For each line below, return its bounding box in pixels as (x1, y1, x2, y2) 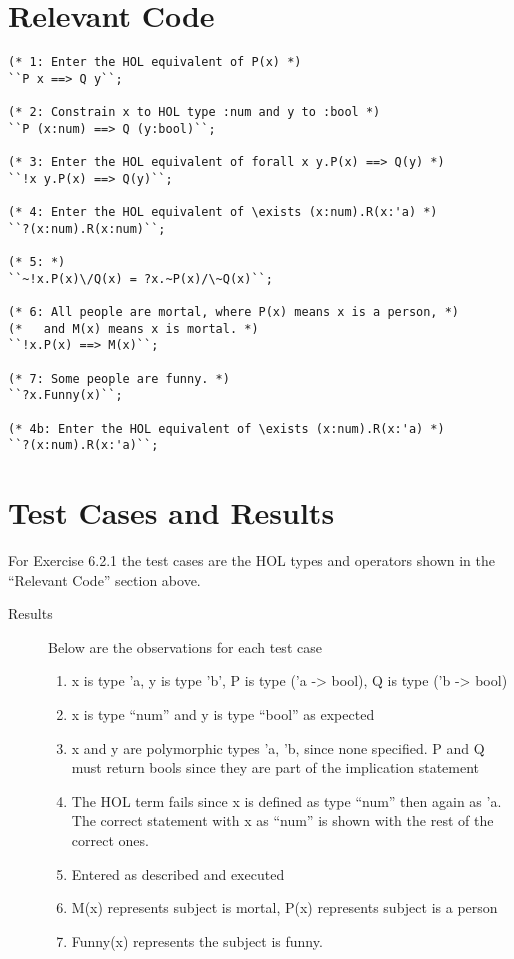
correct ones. (71, 829, 149, 850)
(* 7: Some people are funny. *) (8, 371, 230, 386)
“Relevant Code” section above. (8, 569, 201, 590)
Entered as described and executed (71, 863, 285, 884)
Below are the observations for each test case (48, 636, 322, 657)
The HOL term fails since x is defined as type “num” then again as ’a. (71, 790, 502, 811)
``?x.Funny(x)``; (8, 388, 123, 403)
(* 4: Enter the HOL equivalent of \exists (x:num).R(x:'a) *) (8, 205, 438, 220)
